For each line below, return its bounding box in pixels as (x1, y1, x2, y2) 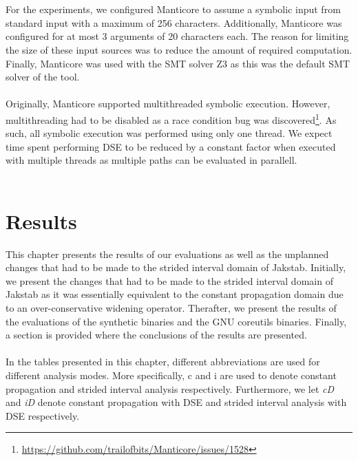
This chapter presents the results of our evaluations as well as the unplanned (6, 246, 329, 261)
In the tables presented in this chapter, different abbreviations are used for (6, 354, 320, 369)
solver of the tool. (6, 69, 80, 84)
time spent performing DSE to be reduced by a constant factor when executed (6, 139, 336, 153)
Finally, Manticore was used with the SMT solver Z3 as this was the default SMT (6, 56, 350, 70)
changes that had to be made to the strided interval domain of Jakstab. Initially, (6, 260, 346, 275)
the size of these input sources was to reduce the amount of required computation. (6, 42, 352, 56)
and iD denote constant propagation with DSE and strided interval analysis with (6, 395, 347, 409)
